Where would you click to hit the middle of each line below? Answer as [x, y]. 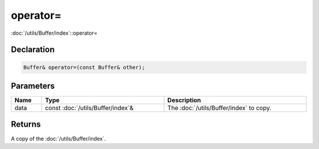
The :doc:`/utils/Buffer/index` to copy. [219, 108]
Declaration [33, 50]
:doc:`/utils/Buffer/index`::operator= [54, 33]
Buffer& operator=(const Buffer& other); [84, 67]
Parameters [33, 86]
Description [184, 100]
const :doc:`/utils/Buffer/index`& [89, 108]
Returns [26, 125]
